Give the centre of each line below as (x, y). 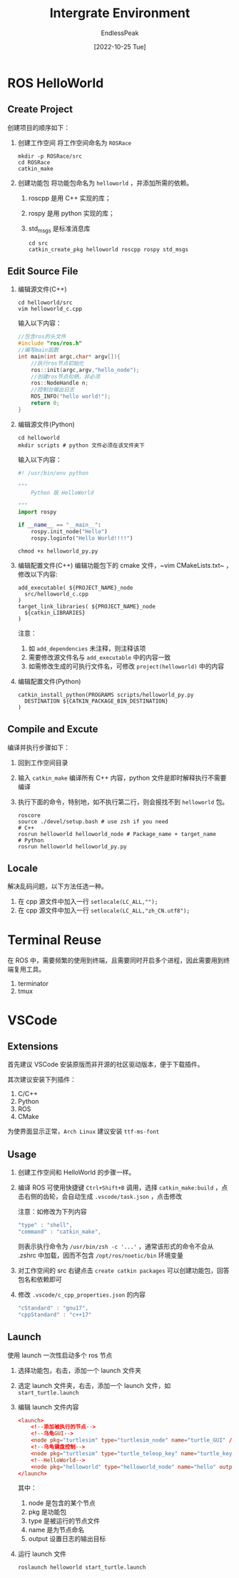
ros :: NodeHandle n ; (60, 383)
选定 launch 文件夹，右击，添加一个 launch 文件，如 (94, 1385)
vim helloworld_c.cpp (50, 309)
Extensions (33, 1046)
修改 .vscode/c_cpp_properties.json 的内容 (82, 1295)
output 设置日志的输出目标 (67, 1539)
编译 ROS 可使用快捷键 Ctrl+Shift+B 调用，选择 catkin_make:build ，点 (123, 1187)
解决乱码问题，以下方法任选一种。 (57, 886)
